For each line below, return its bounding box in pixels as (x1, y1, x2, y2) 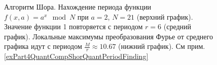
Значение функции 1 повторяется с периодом (4, 21, 143, 32)
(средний (163, 21, 192, 32)
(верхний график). (136, 11, 193, 22)
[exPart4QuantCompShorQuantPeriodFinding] (4, 51, 149, 61)
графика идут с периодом (4, 41, 82, 51)
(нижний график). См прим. (118, 41, 205, 51)
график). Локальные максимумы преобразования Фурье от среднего (4, 31, 213, 41)
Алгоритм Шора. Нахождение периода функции (4, 2, 152, 12)
